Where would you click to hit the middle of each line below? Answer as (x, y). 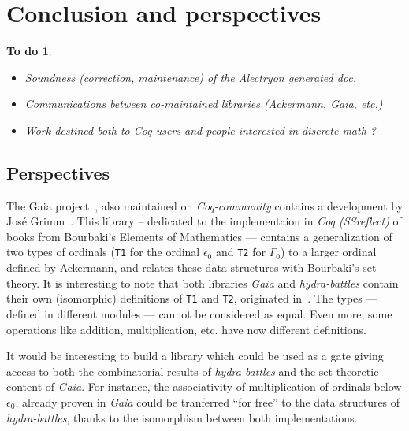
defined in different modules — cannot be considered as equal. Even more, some (199, 313)
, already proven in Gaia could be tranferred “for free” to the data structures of (208, 401)
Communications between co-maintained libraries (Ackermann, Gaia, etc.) (204, 104)
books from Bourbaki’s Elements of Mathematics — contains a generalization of (199, 236)
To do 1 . (29, 51)
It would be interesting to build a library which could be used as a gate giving (195, 356)
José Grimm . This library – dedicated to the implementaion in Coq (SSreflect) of (204, 221)
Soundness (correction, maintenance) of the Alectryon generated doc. (191, 77)
